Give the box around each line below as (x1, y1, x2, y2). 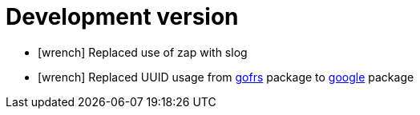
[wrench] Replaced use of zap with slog (38, 45, 248, 59)
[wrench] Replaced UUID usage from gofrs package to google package (38, 69, 414, 84)
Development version (6, 3, 239, 30)
